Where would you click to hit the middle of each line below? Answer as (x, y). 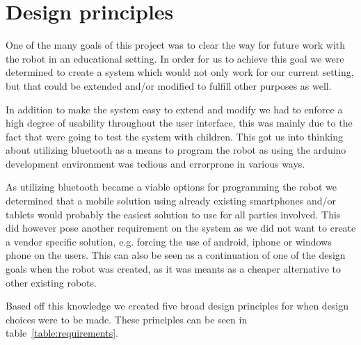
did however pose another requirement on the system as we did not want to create (181, 228)
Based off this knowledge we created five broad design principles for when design (177, 306)
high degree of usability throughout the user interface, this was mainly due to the (179, 123)
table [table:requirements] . (62, 333)
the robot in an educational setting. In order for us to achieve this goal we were (175, 58)
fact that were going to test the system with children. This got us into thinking (175, 136)
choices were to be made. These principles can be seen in (127, 319)
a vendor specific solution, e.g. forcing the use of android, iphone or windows (169, 241)
